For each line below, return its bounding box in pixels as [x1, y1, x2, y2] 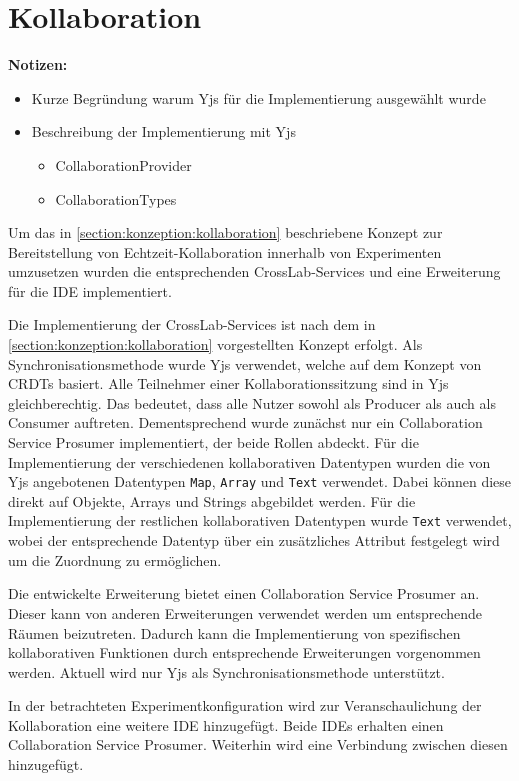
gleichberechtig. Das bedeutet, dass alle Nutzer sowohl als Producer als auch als [8, 392, 496, 413]
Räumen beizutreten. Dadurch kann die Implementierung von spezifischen [8, 622, 461, 643]
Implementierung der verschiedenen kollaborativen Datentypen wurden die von [8, 451, 491, 472]
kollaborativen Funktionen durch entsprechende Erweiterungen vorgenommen [8, 642, 481, 663]
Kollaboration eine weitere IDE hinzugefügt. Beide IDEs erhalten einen [8, 714, 444, 735]
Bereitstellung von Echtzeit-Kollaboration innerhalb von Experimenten [8, 241, 442, 262]
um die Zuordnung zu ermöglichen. [8, 549, 222, 570]
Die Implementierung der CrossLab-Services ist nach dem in [8, 314, 376, 335]
